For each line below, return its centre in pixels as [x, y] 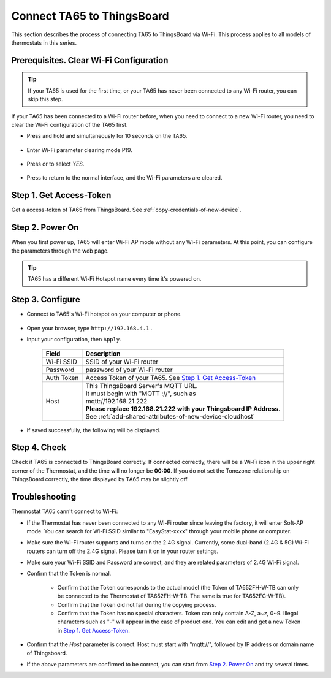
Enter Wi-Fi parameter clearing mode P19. [80, 150]
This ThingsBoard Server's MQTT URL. [142, 386]
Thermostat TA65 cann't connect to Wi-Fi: [65, 511]
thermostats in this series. [44, 42]
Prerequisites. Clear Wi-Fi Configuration [90, 60]
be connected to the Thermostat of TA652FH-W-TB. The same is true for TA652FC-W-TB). [172, 596]
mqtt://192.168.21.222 [116, 401]
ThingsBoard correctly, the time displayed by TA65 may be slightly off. [100, 479]
